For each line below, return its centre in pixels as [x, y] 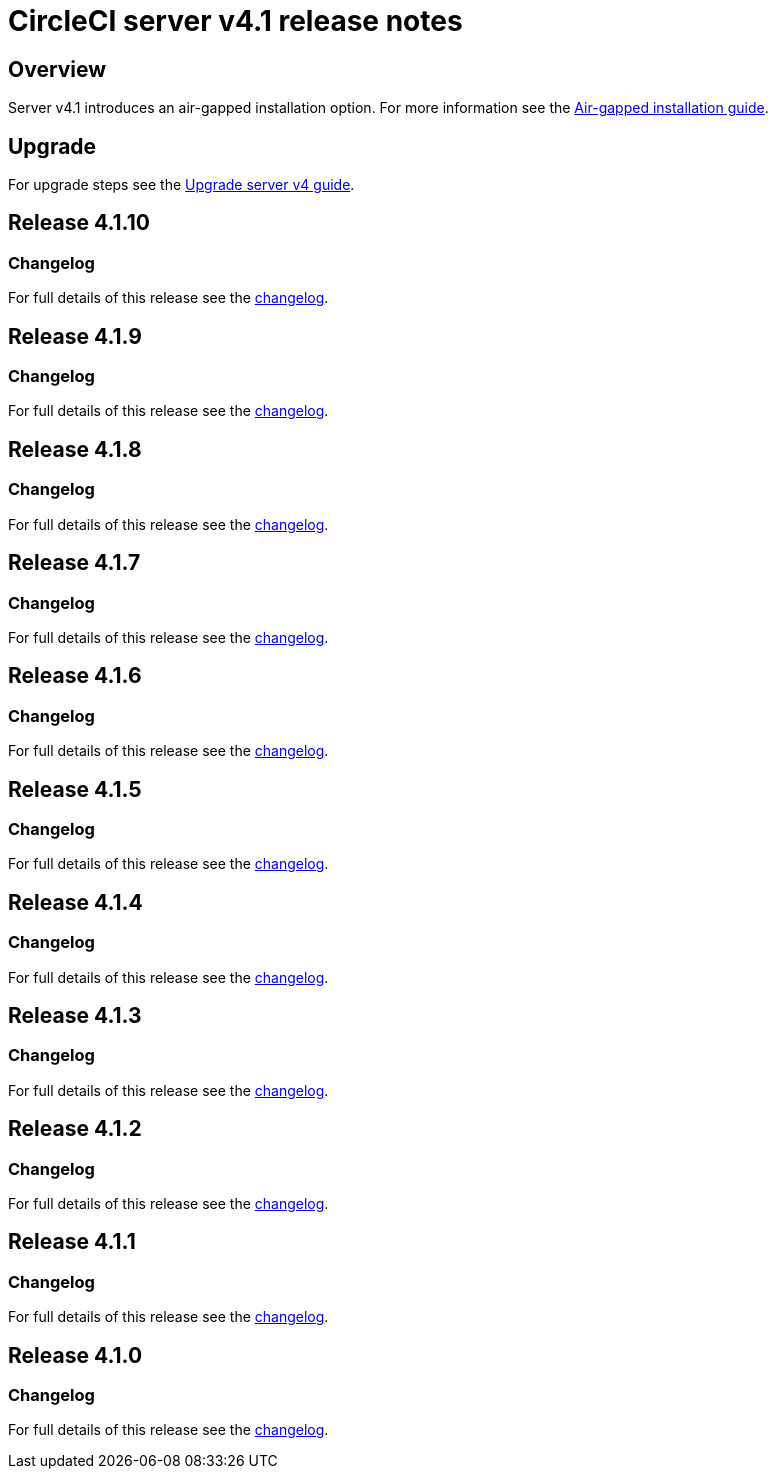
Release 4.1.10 [79, 223]
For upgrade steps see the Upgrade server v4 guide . [181, 185]
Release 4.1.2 [75, 1129]
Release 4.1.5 [75, 789]
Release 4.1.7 [74, 563]
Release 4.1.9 [75, 336]
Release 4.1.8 [75, 449]
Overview [57, 69]
